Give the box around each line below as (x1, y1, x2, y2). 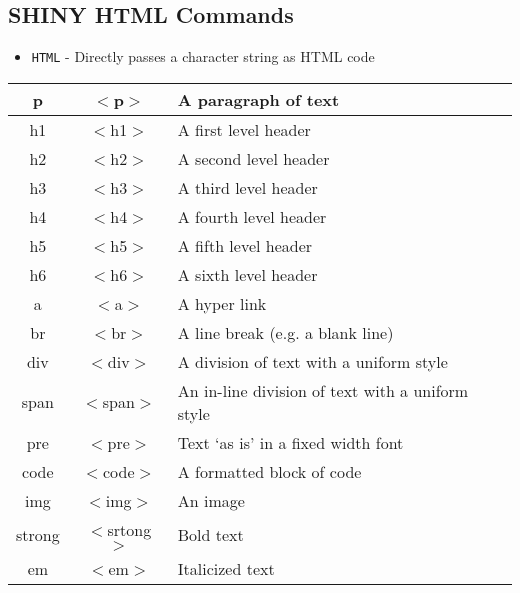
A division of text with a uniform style (177, 349, 448, 373)
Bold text (177, 522, 244, 546)
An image (177, 488, 245, 512)
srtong (107, 517, 152, 541)
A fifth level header (177, 233, 313, 257)
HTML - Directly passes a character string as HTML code (31, 46, 375, 67)
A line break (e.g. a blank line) (177, 320, 394, 344)
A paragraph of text (177, 87, 340, 111)
